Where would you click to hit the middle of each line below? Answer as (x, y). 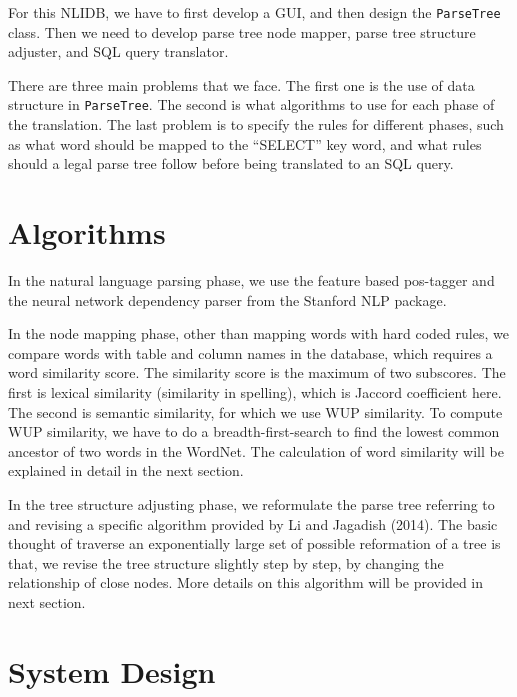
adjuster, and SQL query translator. (118, 51)
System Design (112, 670)
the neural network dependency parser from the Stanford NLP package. (227, 299)
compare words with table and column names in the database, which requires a (250, 352)
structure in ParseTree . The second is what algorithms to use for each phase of (251, 104)
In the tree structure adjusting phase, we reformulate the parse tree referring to (251, 503)
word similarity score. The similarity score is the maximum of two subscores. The (257, 372)
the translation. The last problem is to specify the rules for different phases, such (256, 124)
